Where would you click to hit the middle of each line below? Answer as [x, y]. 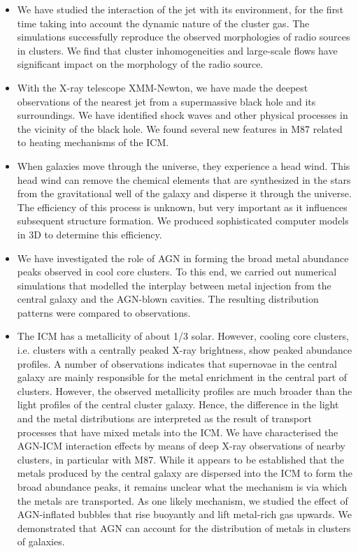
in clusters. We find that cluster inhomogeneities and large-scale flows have [177, 50]
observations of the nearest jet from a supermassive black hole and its [166, 101]
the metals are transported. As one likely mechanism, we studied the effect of [182, 500]
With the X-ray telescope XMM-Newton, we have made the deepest [163, 87]
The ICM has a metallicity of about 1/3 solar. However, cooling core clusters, [183, 336]
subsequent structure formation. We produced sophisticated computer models [183, 221]
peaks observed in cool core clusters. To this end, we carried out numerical [177, 272]
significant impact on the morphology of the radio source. [140, 64]
